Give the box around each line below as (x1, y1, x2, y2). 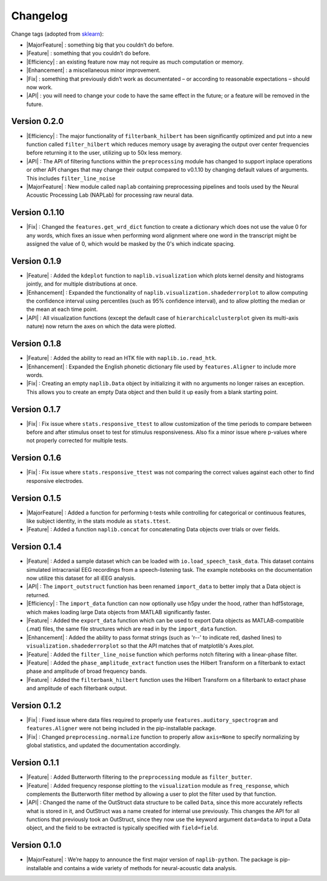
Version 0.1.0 (11, 840, 62, 850)
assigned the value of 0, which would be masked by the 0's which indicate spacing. (26, 240, 236, 247)
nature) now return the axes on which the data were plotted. (26, 323, 176, 330)
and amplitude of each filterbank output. (26, 684, 127, 692)
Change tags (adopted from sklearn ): (11, 30, 104, 38)
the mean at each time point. (26, 306, 98, 313)
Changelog (11, 9, 68, 22)
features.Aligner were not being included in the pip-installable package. (26, 725, 216, 732)
